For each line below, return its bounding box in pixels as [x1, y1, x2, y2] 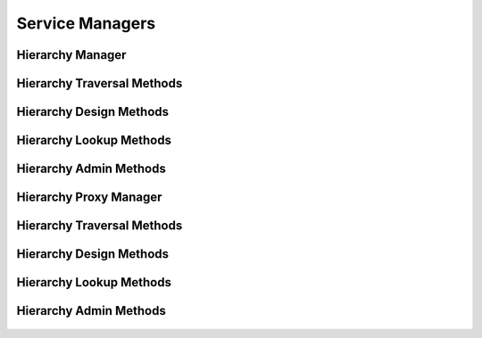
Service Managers [16, 13, 156, 33]
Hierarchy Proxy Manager [16, 190, 162, 205]
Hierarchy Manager [16, 47, 127, 62]
